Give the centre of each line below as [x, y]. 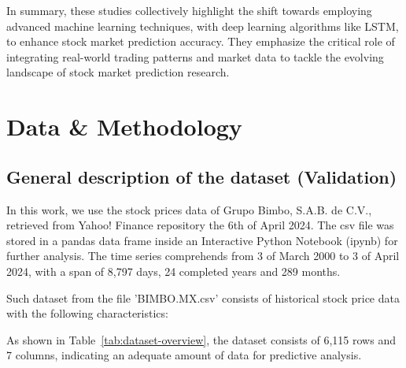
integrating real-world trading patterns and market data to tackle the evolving [195, 56]
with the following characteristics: [87, 313]
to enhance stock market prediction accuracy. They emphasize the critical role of [201, 41]
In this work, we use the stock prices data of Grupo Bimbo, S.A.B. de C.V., [189, 209]
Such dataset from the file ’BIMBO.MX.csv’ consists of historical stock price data [203, 297]
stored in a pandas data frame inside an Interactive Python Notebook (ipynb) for [202, 240]
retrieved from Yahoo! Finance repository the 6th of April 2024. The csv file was [200, 225]
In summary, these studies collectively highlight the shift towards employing [189, 10]
